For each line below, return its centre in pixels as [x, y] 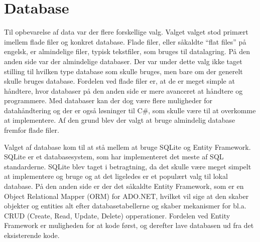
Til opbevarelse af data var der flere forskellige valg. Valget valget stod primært [126, 32]
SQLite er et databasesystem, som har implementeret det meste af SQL [114, 157]
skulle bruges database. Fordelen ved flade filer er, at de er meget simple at [119, 81]
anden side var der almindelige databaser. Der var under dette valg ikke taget [123, 61]
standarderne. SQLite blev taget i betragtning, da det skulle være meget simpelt [128, 166]
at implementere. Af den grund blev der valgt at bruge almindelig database [120, 120]
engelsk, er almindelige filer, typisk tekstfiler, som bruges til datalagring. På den [127, 51]
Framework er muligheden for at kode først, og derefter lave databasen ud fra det [129, 225]
